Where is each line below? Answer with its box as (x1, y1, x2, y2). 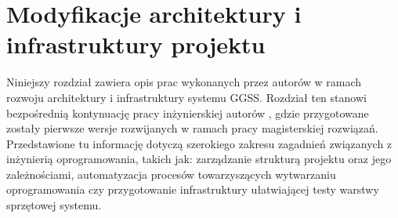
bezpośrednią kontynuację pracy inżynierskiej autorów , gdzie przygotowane (6, 104, 369, 121)
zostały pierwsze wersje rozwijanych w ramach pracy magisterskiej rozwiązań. (6, 120, 378, 136)
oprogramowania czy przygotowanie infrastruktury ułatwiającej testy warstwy (6, 181, 379, 198)
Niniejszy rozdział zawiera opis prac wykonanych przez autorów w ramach (6, 74, 362, 90)
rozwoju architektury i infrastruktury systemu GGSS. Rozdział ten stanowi (6, 89, 367, 105)
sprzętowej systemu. (6, 197, 102, 213)
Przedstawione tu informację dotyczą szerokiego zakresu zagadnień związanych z (6, 135, 393, 151)
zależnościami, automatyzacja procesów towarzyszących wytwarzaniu (6, 165, 336, 182)
